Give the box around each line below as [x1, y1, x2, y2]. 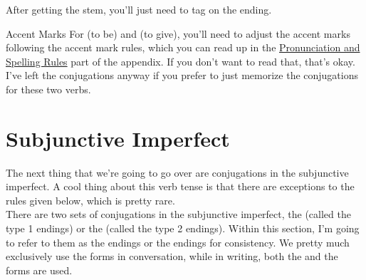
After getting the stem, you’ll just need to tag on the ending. [6, 2, 272, 16]
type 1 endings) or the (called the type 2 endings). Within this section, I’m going [6, 221, 360, 236]
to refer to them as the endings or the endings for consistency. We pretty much [6, 234, 350, 249]
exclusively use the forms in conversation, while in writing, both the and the [6, 249, 338, 264]
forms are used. [6, 262, 73, 277]
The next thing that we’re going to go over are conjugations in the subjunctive [6, 165, 349, 180]
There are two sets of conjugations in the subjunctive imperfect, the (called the [6, 207, 351, 222]
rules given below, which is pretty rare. [6, 192, 175, 207]
